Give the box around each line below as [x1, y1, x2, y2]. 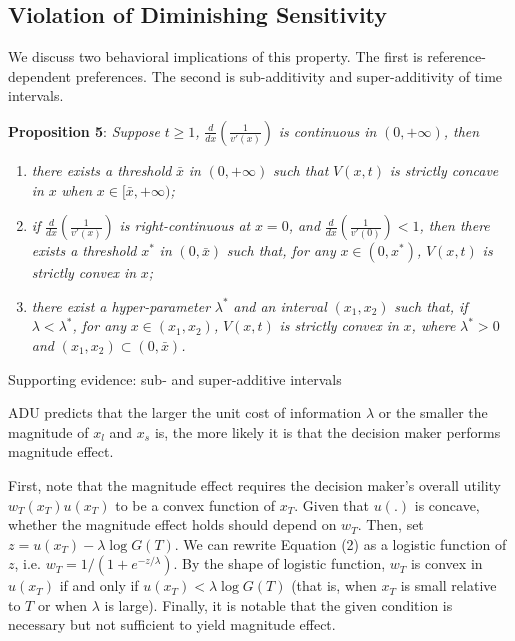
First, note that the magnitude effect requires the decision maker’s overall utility [8, 474, 502, 495]
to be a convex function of [115, 494, 276, 515]
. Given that [294, 494, 370, 515]
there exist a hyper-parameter [31, 295, 211, 316]
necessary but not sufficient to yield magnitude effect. [8, 614, 336, 635]
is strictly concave [389, 159, 499, 180]
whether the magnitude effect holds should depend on [8, 514, 337, 535]
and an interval [233, 295, 327, 316]
